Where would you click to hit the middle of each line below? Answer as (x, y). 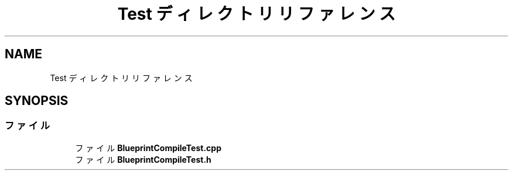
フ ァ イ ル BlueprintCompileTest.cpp (148, 148)
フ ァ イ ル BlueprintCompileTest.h (143, 159)
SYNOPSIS (37, 101)
